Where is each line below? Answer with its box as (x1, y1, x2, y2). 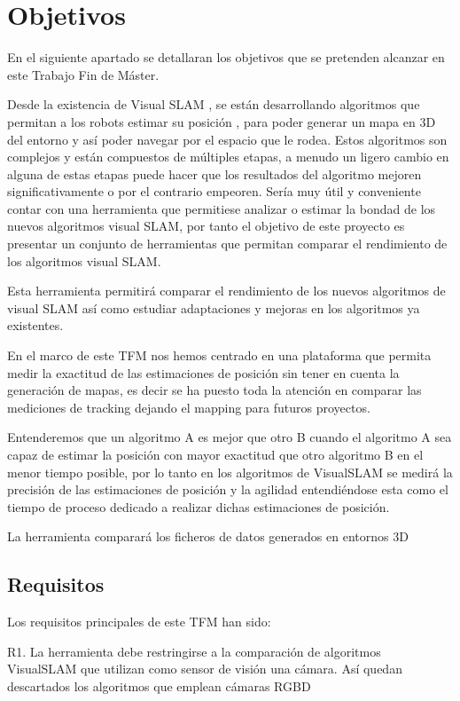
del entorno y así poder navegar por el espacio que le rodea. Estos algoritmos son (7, 130, 448, 148)
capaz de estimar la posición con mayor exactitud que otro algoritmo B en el (7, 445, 424, 463)
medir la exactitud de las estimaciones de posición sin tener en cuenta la (7, 363, 400, 382)
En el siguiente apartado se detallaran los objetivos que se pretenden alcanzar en (7, 48, 445, 67)
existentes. (7, 316, 64, 335)
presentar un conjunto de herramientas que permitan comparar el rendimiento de (7, 234, 448, 253)
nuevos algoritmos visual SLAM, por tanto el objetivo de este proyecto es (7, 217, 405, 235)
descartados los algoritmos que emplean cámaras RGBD (7, 676, 311, 695)
